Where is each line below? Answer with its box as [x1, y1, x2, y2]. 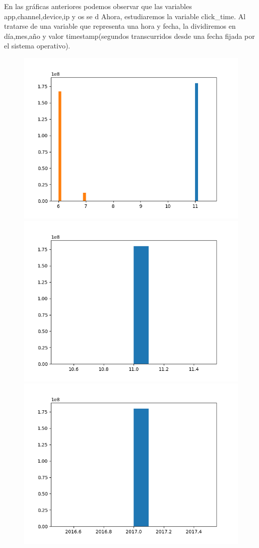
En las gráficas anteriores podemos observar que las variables [4, 1, 192, 11]
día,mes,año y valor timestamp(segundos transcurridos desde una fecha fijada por [4, 30, 255, 41]
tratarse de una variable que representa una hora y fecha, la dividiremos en [4, 21, 236, 31]
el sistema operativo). [4, 40, 71, 51]
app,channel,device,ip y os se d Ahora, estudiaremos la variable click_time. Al [4, 11, 246, 21]
